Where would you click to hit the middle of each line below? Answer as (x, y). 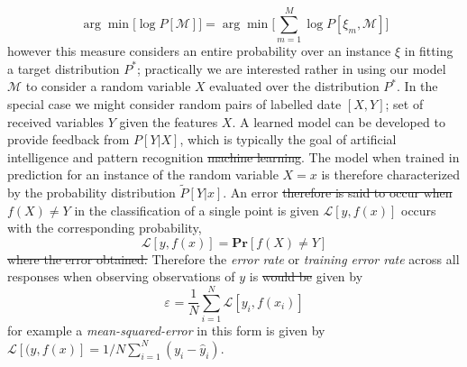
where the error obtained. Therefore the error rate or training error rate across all (233, 258)
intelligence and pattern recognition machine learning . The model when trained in (233, 156)
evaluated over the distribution (294, 86)
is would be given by (306, 276)
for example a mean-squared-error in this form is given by (166, 330)
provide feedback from (69, 139)
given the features (169, 121)
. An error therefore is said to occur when (338, 193)
